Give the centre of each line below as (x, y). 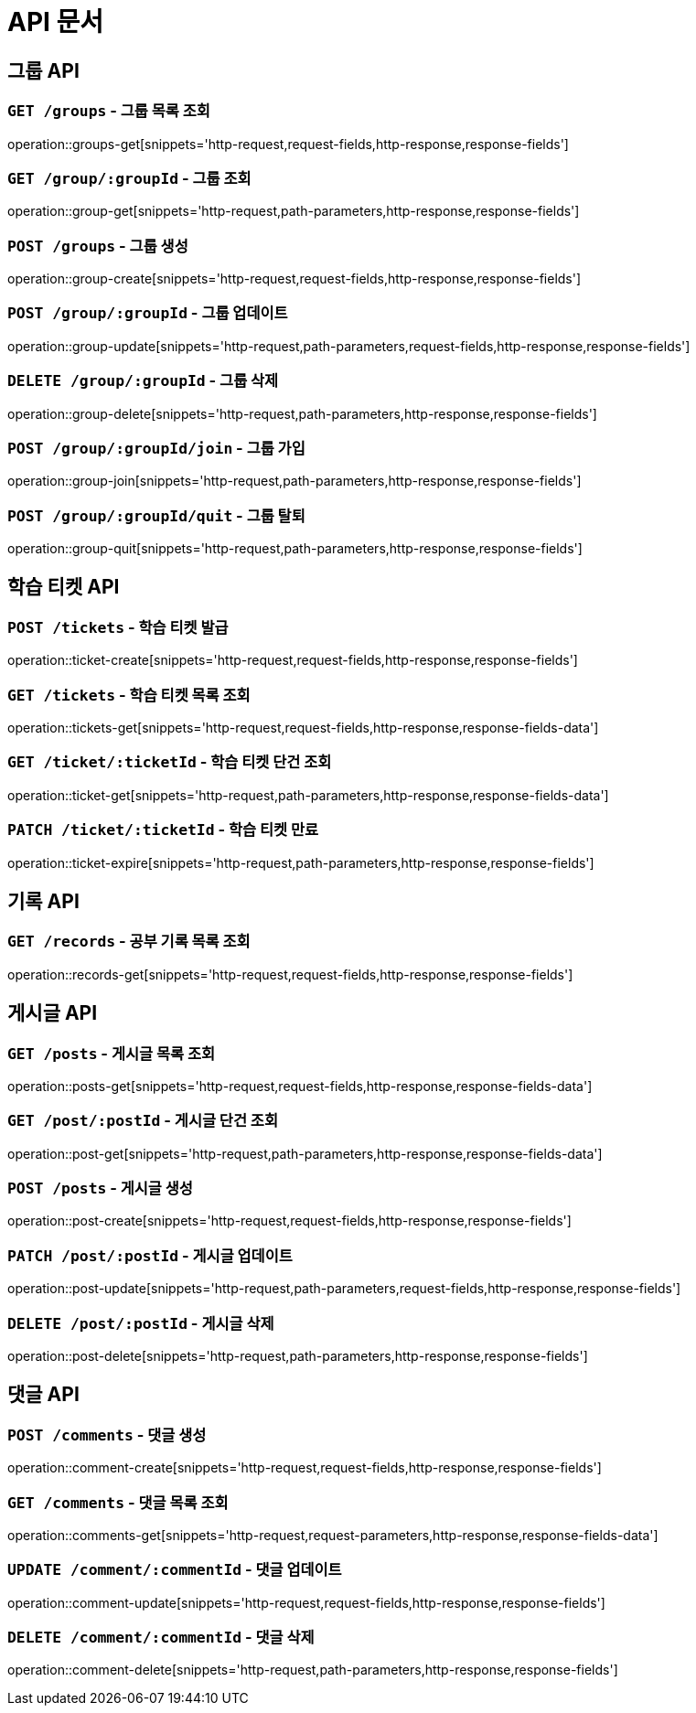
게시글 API (53, 1013)
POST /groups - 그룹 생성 (98, 246)
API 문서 (56, 22)
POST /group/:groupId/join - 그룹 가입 (156, 448)
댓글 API (43, 1395)
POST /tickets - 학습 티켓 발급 (118, 627)
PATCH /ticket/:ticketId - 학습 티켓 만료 (163, 830)
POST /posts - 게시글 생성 (100, 1188)
